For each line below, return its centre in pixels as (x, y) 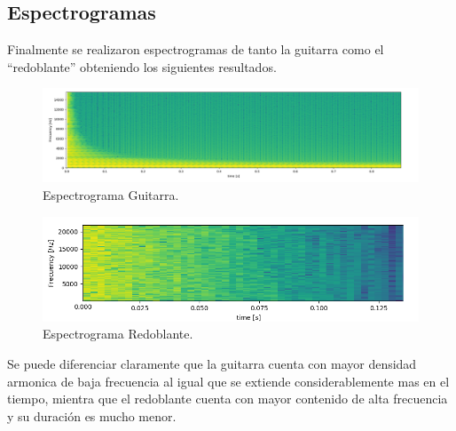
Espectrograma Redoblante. (118, 334)
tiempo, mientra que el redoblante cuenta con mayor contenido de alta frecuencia (228, 399)
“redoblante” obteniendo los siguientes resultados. (142, 66)
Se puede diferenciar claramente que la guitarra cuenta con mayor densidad (212, 364)
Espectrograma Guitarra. (111, 194)
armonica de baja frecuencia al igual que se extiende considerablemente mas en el (228, 381)
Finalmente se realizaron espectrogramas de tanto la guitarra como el (196, 49)
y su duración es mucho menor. (92, 415)
